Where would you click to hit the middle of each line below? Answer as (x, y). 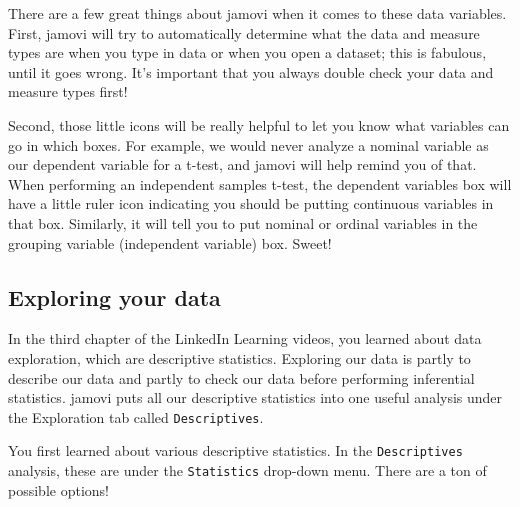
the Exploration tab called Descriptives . (136, 416)
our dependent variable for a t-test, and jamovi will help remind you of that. (242, 164)
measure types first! (68, 91)
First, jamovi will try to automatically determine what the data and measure (244, 32)
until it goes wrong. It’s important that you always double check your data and (251, 71)
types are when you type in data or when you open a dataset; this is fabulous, (247, 52)
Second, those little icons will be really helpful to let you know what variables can (259, 124)
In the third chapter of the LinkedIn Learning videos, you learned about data (245, 338)
